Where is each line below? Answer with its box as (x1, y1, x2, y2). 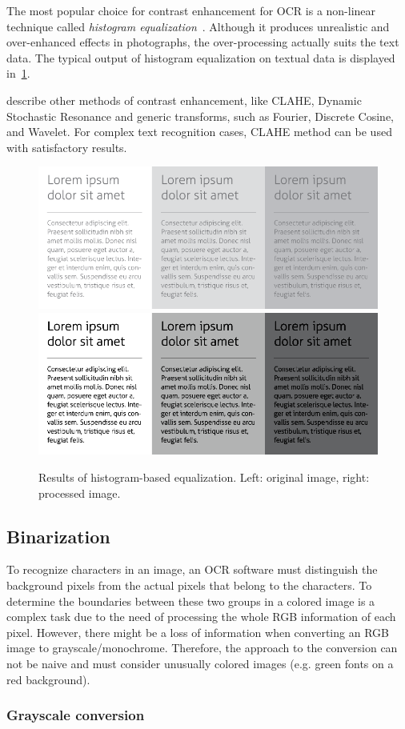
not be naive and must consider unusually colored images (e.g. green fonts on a (6, 655, 394, 672)
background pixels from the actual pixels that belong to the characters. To (6, 577, 372, 594)
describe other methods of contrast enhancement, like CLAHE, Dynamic (6, 91, 362, 108)
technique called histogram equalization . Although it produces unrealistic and (6, 18, 390, 34)
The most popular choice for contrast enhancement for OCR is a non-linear (6, 2, 376, 18)
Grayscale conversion (6, 705, 145, 725)
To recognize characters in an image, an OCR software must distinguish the (6, 561, 378, 578)
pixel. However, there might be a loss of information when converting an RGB (6, 623, 389, 640)
